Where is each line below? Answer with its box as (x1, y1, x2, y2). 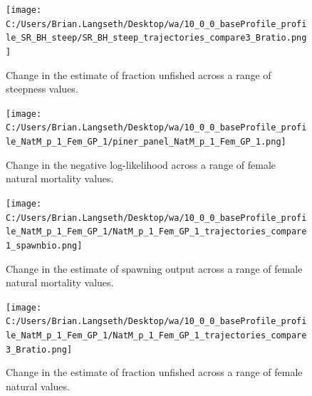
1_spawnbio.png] (6, 240, 83, 251)
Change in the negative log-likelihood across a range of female (6, 157, 276, 172)
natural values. (6, 379, 70, 393)
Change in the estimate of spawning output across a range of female (6, 261, 303, 276)
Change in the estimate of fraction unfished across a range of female (6, 365, 303, 380)
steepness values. (6, 81, 78, 96)
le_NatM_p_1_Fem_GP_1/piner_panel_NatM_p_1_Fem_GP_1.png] (6, 137, 286, 147)
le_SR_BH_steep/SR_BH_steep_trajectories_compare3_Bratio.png (6, 33, 307, 43)
